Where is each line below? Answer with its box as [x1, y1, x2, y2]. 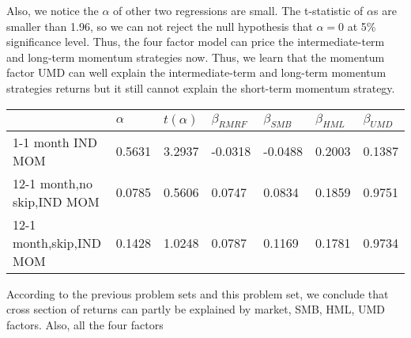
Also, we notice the [6, 2, 99, 18]
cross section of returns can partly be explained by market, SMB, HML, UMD [6, 301, 386, 317]
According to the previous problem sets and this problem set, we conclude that [6, 285, 389, 302]
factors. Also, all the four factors [6, 316, 164, 332]
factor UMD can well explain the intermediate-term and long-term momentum [6, 64, 386, 81]
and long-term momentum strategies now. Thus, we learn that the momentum [6, 48, 385, 65]
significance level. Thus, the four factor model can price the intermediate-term [6, 33, 385, 50]
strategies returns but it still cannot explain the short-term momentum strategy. [6, 79, 395, 96]
